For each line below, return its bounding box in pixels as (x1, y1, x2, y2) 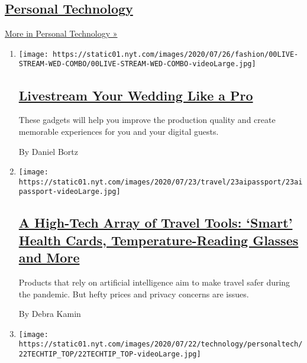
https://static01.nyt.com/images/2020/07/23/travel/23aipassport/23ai (18, 177, 303, 186)
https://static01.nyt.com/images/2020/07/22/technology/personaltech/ (18, 340, 303, 349)
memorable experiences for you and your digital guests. (18, 125, 219, 137)
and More (18, 248, 80, 267)
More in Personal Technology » (5, 27, 118, 40)
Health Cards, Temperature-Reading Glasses (18, 231, 299, 249)
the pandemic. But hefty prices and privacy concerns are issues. (18, 287, 249, 300)
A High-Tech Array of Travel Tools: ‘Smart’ (18, 213, 293, 232)
